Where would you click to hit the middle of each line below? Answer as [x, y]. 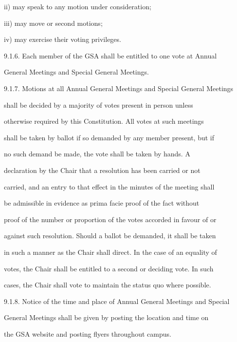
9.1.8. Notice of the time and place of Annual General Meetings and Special [117, 301]
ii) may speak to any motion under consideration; [78, 6]
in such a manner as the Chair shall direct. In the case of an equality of [110, 252]
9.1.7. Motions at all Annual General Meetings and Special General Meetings [119, 88]
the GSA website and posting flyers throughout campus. [88, 333]
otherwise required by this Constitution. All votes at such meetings [104, 121]
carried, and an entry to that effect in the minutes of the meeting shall [109, 186]
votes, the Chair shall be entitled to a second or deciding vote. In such [109, 268]
